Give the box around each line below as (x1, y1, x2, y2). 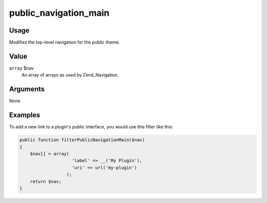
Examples (9, 111, 41, 120)
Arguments (9, 85, 45, 93)
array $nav (9, 65, 34, 71)
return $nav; (30, 178, 62, 184)
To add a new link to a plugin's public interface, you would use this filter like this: (9, 124, 173, 130)
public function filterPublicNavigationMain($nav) (19, 137, 145, 143)
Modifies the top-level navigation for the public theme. (9, 40, 120, 45)
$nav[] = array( (30, 151, 69, 157)
